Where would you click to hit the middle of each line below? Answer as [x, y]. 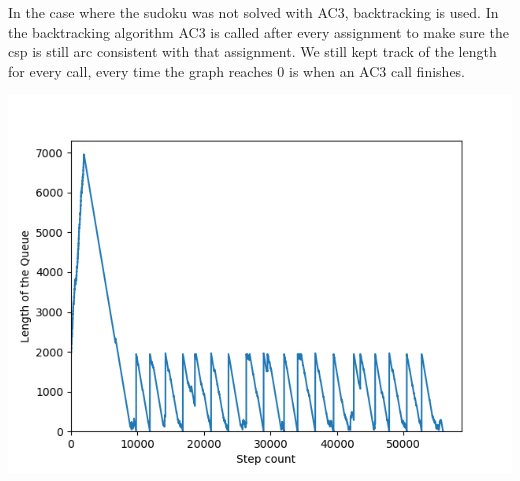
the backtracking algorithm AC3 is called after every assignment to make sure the [258, 31]
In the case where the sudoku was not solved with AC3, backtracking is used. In [253, 12]
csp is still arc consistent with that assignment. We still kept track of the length [252, 51]
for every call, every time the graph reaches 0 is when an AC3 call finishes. [237, 70]
